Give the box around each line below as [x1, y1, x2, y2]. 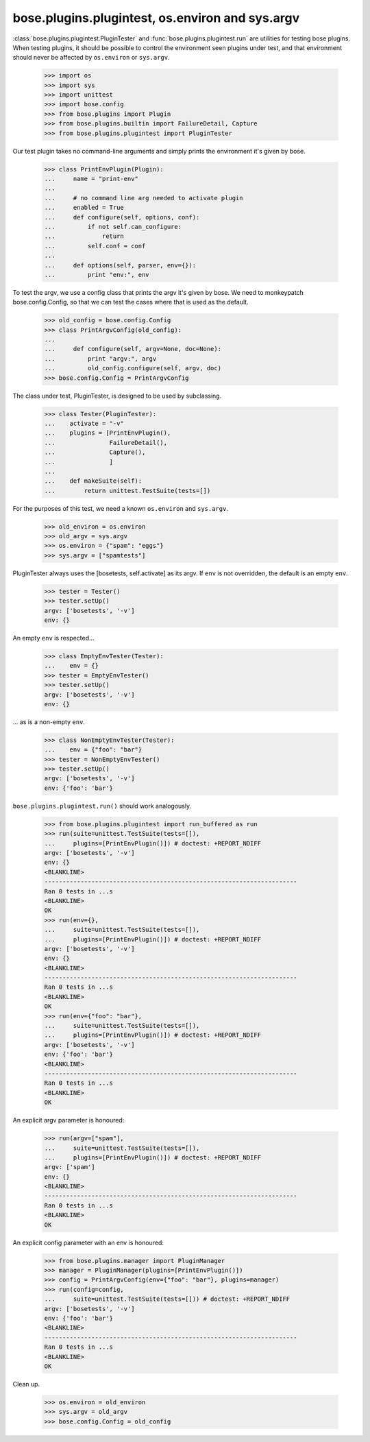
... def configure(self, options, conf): [44, 213, 200, 221]
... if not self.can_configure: [44, 223, 182, 230]
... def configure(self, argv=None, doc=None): [44, 345, 222, 353]
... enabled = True [44, 204, 125, 212]
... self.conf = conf [44, 242, 146, 250]
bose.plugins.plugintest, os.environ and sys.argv [12, 10, 300, 25]
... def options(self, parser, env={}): [44, 261, 197, 269]
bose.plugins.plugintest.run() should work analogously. [12, 802, 192, 810]
